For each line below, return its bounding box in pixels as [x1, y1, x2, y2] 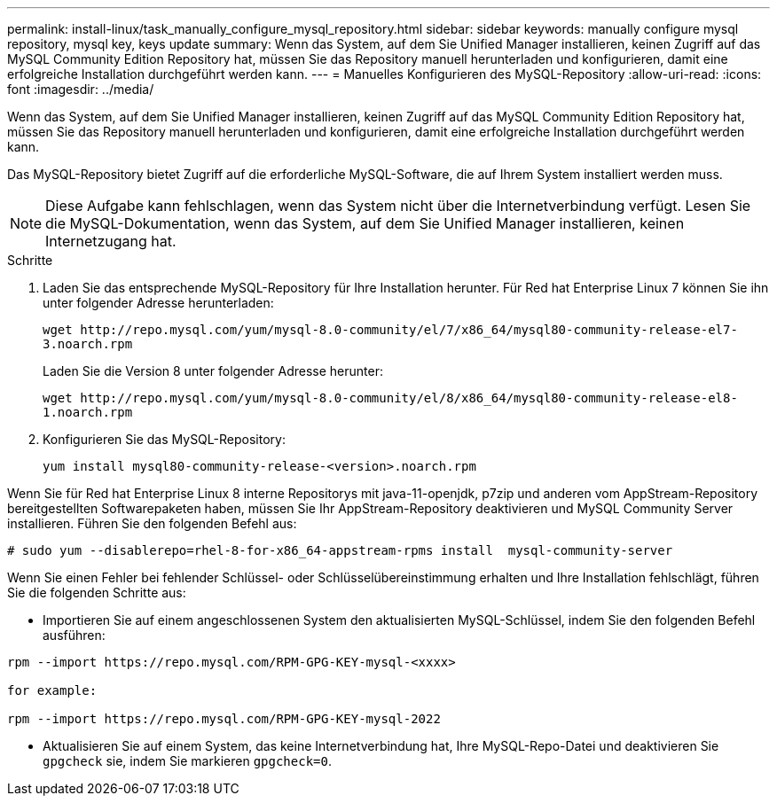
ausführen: [43, 628, 106, 643]
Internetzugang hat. [45, 232, 177, 250]
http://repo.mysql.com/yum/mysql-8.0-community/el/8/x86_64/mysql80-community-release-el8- [80, 391, 738, 405]
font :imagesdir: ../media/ [7, 82, 154, 97]
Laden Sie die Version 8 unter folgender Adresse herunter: [43, 363, 383, 378]
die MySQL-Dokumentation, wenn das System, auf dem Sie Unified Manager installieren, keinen [45, 214, 685, 232]
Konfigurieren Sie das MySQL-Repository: [43, 432, 286, 447]
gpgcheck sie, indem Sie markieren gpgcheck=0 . [43, 753, 332, 768]
